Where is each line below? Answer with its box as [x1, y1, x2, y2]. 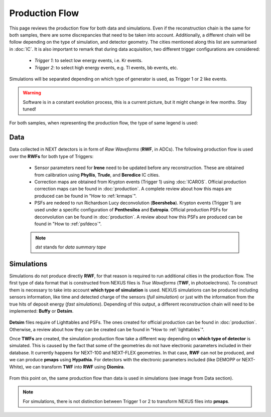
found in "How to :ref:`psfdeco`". [34, 221, 102, 227]
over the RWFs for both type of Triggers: [9, 153, 94, 159]
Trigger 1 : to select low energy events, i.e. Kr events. [34, 58, 143, 64]
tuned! [23, 106, 36, 112]
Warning [23, 90, 41, 96]
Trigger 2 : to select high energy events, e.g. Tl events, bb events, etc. [34, 64, 178, 70]
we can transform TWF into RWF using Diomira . [25, 364, 125, 370]
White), [9, 364, 25, 370]
